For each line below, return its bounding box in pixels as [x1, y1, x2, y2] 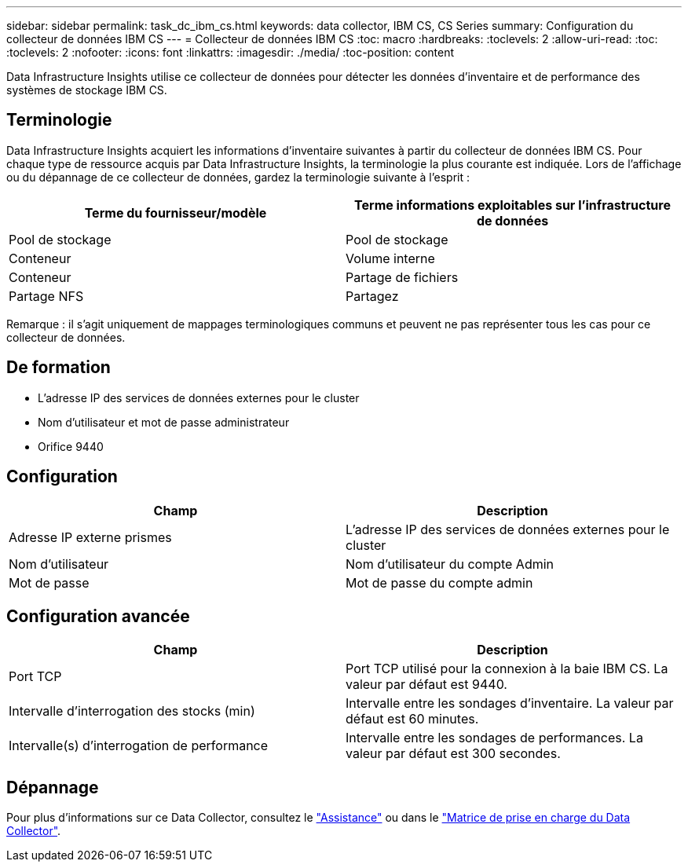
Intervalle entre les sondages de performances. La [346, 730, 643, 746]
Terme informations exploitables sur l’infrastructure [354, 196, 671, 213]
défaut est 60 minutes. [346, 711, 479, 727]
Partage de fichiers [346, 269, 459, 285]
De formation [6, 357, 111, 378]
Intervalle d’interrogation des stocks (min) [9, 703, 255, 720]
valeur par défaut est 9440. [346, 676, 507, 693]
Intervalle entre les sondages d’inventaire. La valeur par [346, 695, 674, 712]
